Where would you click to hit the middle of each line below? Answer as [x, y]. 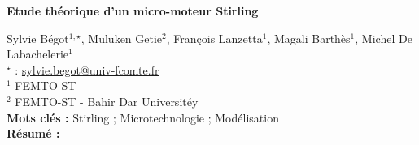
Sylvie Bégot [38, 38]
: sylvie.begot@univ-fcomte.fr [87, 69]
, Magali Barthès [309, 38]
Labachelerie [38, 54]
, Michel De [384, 38]
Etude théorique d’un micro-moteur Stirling [133, 11]
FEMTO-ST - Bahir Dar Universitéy [107, 101]
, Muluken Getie [122, 38]
